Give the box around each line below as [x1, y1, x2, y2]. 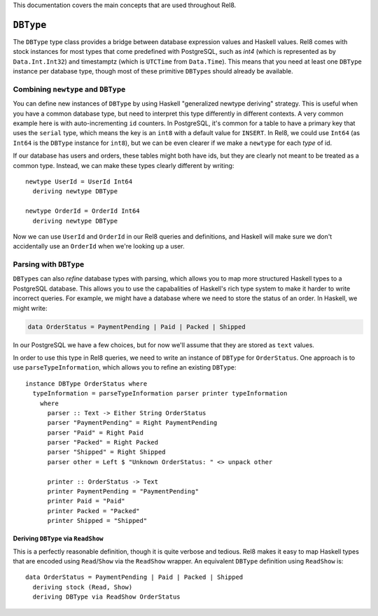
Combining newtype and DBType [13, 84, 126, 94]
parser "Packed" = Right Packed [47, 438, 159, 447]
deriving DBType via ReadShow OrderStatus [32, 593, 181, 601]
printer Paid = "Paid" [47, 497, 125, 505]
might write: [13, 304, 48, 312]
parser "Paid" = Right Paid [47, 428, 143, 437]
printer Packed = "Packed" [47, 507, 140, 514]
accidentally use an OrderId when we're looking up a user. [13, 242, 185, 251]
